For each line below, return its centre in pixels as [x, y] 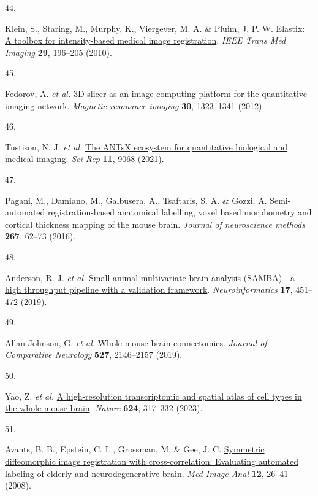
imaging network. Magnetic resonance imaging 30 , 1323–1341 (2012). [135, 105]
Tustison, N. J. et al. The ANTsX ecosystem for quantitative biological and [146, 146]
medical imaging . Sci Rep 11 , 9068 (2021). [85, 159]
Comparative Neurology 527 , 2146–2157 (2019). [94, 355]
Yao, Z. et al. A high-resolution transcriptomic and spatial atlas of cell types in [153, 396]
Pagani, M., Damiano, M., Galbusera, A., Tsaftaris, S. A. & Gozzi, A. [136, 200]
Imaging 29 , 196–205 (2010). [59, 52]
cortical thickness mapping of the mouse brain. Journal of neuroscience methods [155, 224]
